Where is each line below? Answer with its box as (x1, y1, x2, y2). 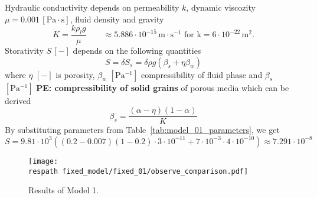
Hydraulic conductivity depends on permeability (5, 1, 179, 13)
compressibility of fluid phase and (140, 68, 263, 80)
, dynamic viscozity (186, 1, 256, 13)
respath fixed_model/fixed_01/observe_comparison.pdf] (28, 167, 249, 176)
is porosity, (55, 68, 95, 80)
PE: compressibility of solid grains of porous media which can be (36, 81, 289, 93)
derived (5, 94, 31, 106)
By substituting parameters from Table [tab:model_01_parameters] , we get (5, 124, 280, 136)
